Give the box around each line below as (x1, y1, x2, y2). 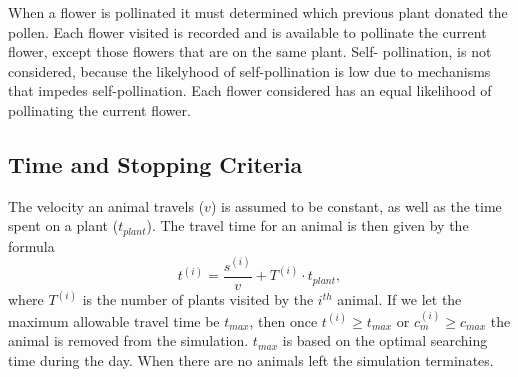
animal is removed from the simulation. (8, 330, 249, 351)
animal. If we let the (337, 289, 462, 310)
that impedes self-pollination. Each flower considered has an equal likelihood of (8, 80, 492, 101)
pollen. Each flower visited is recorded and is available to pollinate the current (8, 21, 487, 42)
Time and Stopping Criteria (8, 148, 303, 179)
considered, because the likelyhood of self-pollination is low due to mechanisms (8, 60, 491, 81)
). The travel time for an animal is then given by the (146, 215, 469, 236)
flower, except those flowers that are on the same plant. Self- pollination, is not (8, 41, 492, 62)
